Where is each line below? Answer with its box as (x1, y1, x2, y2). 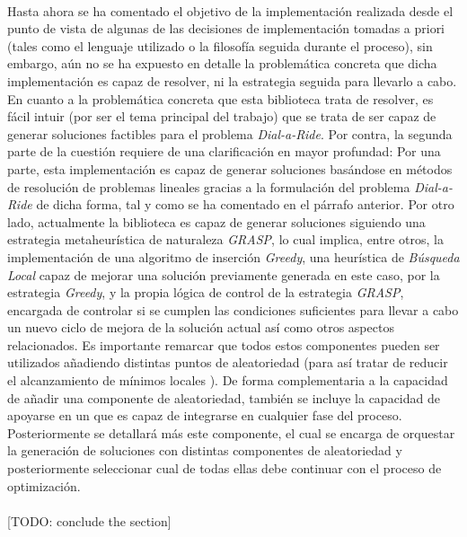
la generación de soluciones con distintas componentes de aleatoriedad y (7, 441, 402, 460)
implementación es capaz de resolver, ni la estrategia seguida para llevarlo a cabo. (7, 71, 457, 90)
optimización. (7, 476, 81, 495)
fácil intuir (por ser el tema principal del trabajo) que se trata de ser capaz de (7, 107, 436, 126)
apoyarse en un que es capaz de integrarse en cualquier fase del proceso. (7, 406, 402, 425)
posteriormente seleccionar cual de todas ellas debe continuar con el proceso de (7, 459, 442, 478)
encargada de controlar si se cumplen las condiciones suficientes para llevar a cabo (7, 300, 459, 319)
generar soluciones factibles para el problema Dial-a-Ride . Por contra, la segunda (7, 124, 453, 143)
